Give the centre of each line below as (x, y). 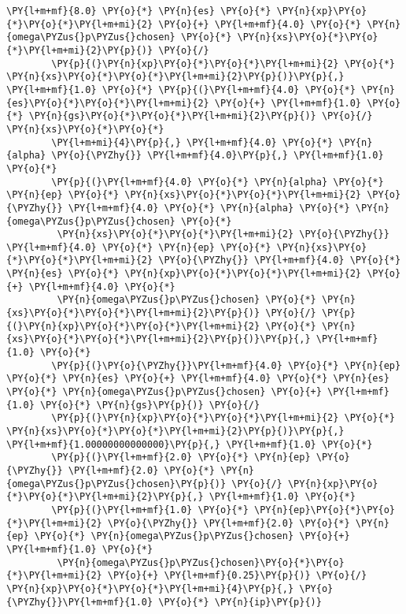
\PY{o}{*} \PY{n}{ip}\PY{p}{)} (240, 602)
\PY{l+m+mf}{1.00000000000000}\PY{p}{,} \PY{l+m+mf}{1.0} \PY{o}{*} (190, 444)
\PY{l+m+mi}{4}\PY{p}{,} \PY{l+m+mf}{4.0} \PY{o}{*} (192, 142)
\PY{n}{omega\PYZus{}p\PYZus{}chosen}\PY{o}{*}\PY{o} (201, 562)
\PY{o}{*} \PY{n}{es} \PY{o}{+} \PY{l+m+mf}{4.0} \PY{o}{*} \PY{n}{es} (198, 379)
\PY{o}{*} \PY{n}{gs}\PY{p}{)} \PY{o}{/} (150, 405)
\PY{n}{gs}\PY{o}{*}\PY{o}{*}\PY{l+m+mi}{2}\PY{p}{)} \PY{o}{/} (201, 116)
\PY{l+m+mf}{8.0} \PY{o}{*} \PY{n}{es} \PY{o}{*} (139, 11)
